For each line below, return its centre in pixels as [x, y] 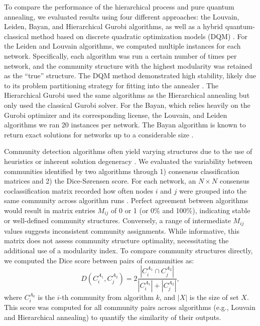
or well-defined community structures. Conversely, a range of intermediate [117, 220]
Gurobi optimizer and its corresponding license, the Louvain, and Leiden [116, 115]
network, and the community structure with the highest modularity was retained [128, 65]
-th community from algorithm [107, 297]
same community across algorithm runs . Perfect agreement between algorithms [126, 200]
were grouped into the [213, 190]
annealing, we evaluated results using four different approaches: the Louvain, [122, 16]
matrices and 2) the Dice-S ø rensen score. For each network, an [100, 181]
